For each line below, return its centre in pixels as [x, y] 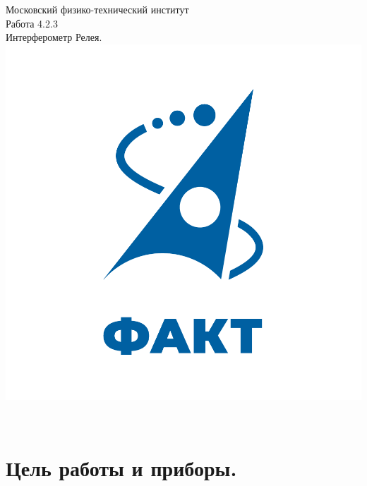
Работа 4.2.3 [32, 23]
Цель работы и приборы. [121, 468]
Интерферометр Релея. [54, 37]
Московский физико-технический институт [97, 9]
